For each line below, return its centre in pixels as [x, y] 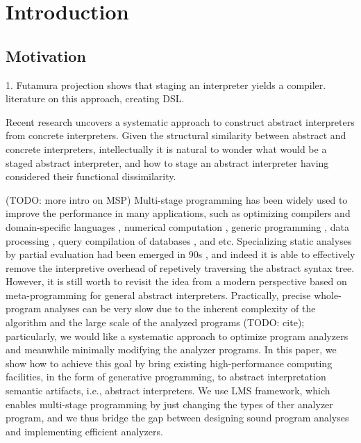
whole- [328, 295]
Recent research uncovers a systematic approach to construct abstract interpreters [180, 121]
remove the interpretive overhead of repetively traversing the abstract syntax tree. [180, 267]
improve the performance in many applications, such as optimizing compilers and [178, 213]
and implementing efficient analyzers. [84, 431]
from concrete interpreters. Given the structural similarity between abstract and [176, 135]
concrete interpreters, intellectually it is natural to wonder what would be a [166, 148]
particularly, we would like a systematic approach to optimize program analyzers [177, 336]
